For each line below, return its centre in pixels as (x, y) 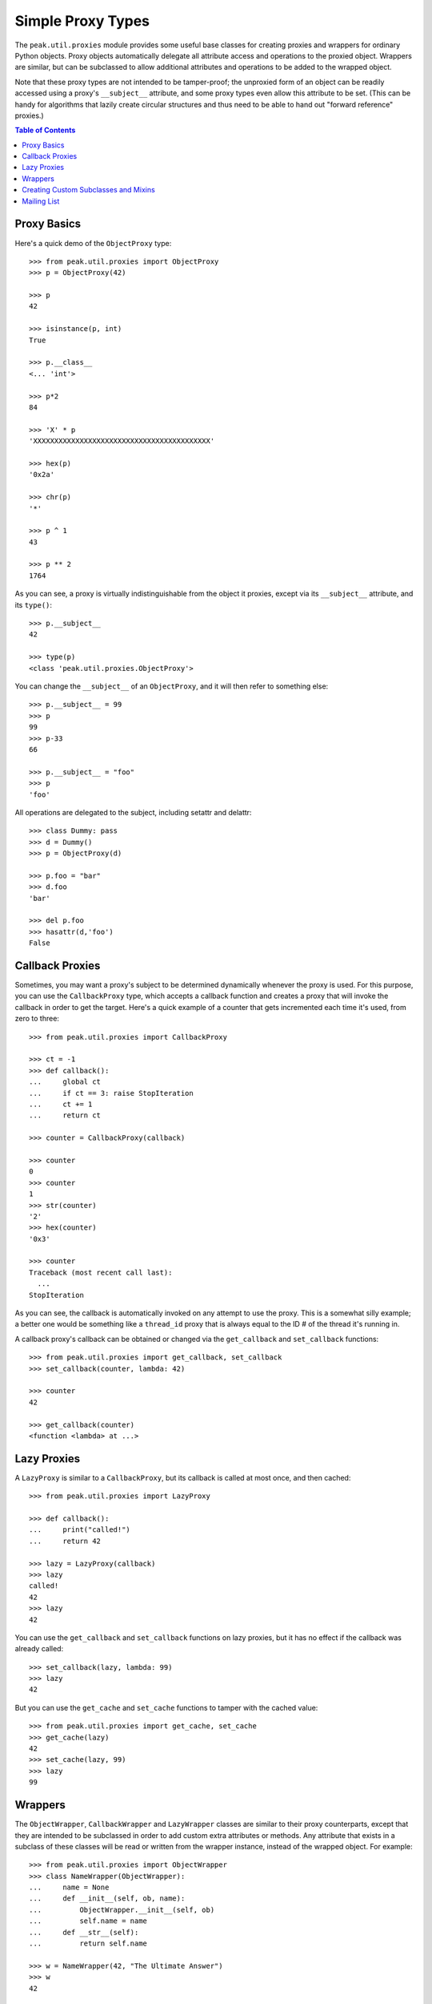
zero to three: (37, 1019)
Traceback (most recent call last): (101, 1272)
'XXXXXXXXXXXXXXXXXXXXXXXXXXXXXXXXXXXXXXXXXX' (122, 441)
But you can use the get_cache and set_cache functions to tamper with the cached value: (166, 1707)
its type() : (33, 604)
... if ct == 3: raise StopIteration (111, 1093)
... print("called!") (80, 1530)
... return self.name (88, 1943)
